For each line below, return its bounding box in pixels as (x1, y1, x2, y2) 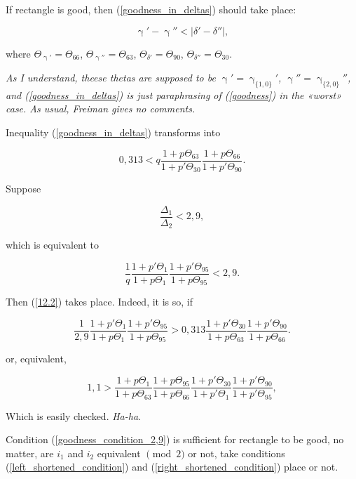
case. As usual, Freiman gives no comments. (6, 101, 196, 116)
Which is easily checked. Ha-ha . (6, 408, 141, 423)
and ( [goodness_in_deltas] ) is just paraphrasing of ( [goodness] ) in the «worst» (6, 87, 342, 102)
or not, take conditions (188, 445, 285, 460)
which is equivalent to (6, 237, 100, 252)
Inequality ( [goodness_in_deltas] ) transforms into (6, 125, 221, 140)
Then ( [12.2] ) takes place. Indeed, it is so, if (6, 294, 193, 309)
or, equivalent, (6, 351, 67, 366)
